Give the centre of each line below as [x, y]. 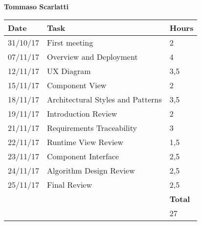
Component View [77, 85]
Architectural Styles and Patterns [104, 99]
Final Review [70, 184]
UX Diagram [69, 71]
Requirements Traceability [92, 127]
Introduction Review [82, 113]
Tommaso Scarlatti [36, 6]
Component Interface [83, 156]
